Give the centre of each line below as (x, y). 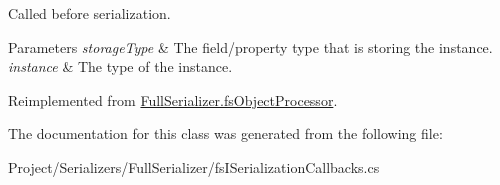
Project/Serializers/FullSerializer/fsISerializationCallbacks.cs (194, 166)
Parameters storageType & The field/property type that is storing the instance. (250, 46)
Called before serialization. (89, 13)
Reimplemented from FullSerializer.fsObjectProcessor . (173, 99)
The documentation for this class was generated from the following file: (225, 133)
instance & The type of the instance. (120, 66)
